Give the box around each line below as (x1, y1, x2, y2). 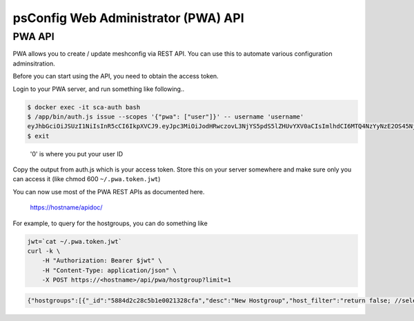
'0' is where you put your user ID (30, 149, 124, 158)
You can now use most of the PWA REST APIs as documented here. (12, 187, 205, 196)
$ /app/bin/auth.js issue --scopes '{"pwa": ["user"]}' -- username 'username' (27, 112, 304, 121)
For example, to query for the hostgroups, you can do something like (12, 219, 208, 227)
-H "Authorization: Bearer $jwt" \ (41, 257, 162, 265)
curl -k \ (27, 247, 61, 255)
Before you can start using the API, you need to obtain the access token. (12, 72, 219, 81)
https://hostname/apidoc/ (30, 203, 103, 211)
